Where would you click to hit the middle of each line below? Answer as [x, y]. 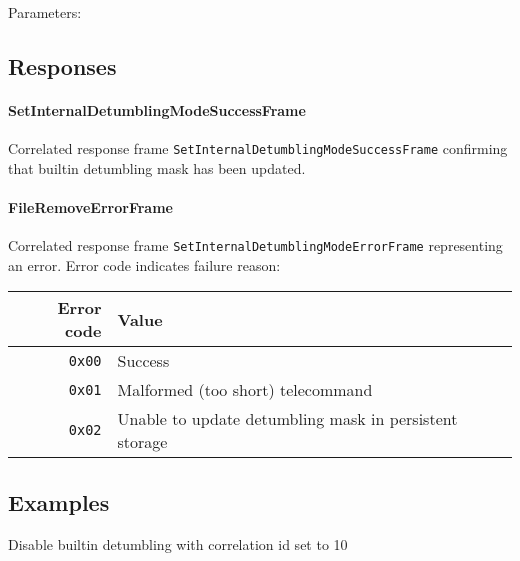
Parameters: [45, 12]
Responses [62, 65]
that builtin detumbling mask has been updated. [157, 167]
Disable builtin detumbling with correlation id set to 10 [178, 543]
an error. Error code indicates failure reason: [144, 264]
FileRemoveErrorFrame [90, 207]
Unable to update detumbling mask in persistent [287, 419]
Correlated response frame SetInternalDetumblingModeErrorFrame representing [255, 245]
